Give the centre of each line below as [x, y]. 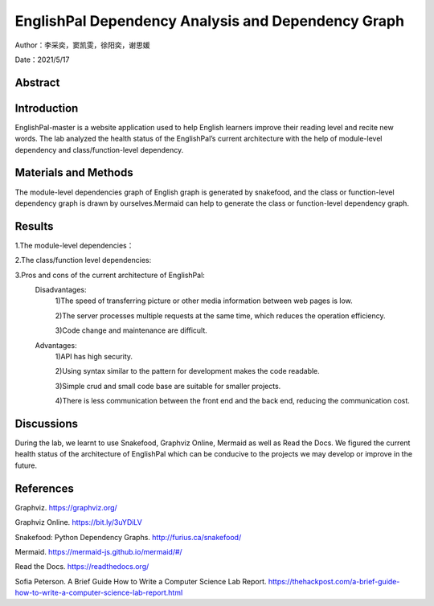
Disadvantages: [61, 290]
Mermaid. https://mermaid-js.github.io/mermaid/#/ [98, 551]
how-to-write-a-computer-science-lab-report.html [99, 593]
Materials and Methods [74, 173]
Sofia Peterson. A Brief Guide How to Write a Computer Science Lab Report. [141, 581]
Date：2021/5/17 [42, 59]
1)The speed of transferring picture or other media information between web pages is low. [204, 301]
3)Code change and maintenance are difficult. [131, 330]
